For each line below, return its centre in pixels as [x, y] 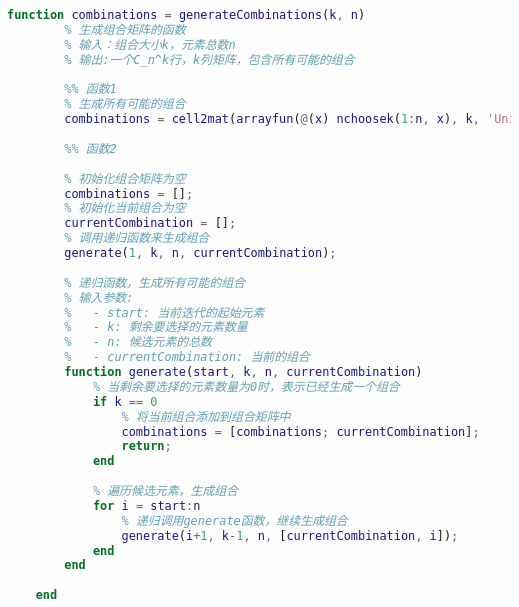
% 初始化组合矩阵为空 [125, 178]
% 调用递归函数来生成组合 [137, 238]
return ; [146, 446]
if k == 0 [125, 401]
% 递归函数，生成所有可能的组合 [155, 282]
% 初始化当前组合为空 [125, 208]
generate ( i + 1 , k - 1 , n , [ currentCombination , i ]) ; [290, 535]
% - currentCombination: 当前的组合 [187, 357]
